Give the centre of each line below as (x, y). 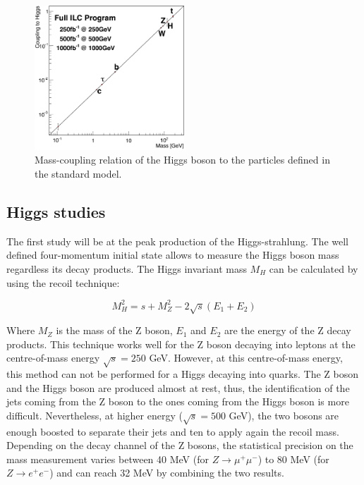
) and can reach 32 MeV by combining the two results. (167, 473)
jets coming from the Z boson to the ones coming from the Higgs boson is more (178, 401)
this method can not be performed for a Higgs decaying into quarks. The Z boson (183, 374)
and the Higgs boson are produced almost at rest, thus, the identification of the (178, 387)
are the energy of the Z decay (287, 330)
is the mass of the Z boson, (114, 330)
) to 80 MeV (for (293, 459)
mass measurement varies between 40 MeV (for (108, 459)
